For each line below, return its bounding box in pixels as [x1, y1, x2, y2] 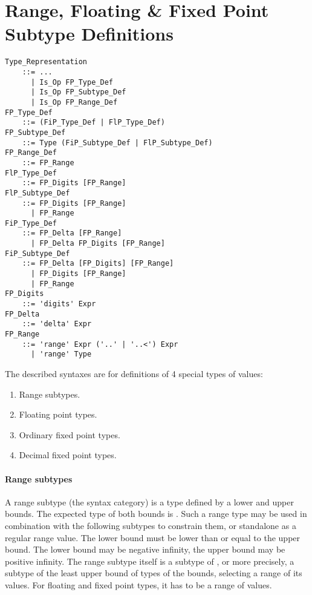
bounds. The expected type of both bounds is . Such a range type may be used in [5, 507, 307, 520]
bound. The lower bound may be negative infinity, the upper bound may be [5, 543, 285, 556]
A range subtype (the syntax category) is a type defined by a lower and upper [5, 495, 294, 508]
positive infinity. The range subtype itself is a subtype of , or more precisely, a [5, 554, 294, 567]
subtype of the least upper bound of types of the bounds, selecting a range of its [5, 567, 302, 579]
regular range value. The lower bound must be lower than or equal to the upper [5, 531, 301, 544]
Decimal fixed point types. [19, 449, 117, 461]
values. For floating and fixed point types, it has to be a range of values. [5, 578, 272, 591]
